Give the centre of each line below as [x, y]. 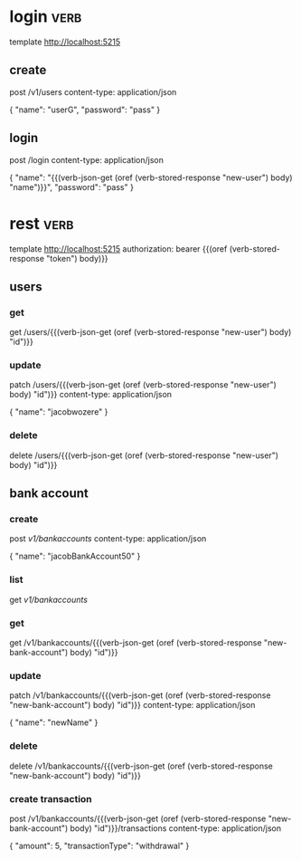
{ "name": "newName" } [54, 722]
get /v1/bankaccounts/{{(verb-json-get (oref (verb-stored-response [136, 643]
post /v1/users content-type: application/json [93, 91]
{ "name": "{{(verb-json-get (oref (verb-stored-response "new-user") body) [151, 177]
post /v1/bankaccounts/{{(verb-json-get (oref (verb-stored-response [138, 818]
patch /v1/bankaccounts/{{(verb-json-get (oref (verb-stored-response [140, 695]
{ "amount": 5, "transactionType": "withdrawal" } [99, 846]
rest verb [42, 223]
